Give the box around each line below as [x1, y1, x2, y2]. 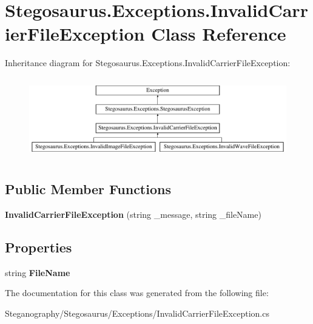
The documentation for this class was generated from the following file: [5, 286, 269, 299]
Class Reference [151, 21, 286, 46]
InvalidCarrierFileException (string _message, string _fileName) [5, 208, 261, 220]
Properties [5, 237, 72, 256]
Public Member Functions [5, 180, 171, 198]
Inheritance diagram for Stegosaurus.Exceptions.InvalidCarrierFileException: [5, 56, 291, 69]
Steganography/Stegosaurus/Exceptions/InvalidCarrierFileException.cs [5, 306, 269, 319]
